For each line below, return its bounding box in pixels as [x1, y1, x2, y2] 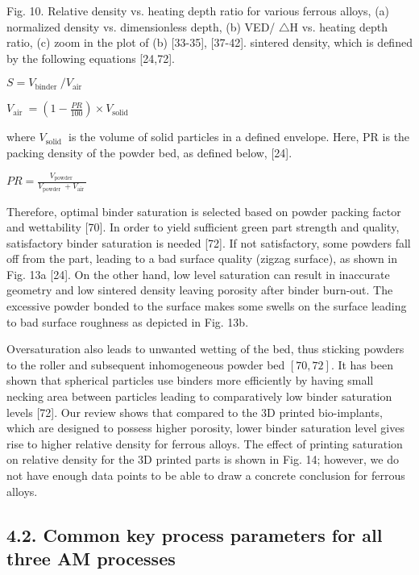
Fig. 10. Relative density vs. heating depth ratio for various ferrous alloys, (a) [6, 2, 390, 19]
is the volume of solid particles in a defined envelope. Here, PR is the [68, 128, 410, 145]
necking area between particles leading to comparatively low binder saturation [6, 388, 392, 405]
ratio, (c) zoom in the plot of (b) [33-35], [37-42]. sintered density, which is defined [6, 34, 413, 51]
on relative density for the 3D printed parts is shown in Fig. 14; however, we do [6, 451, 399, 468]
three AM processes [6, 545, 176, 570]
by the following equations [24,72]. [6, 49, 175, 66]
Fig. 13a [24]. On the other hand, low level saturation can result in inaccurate [6, 265, 390, 282]
